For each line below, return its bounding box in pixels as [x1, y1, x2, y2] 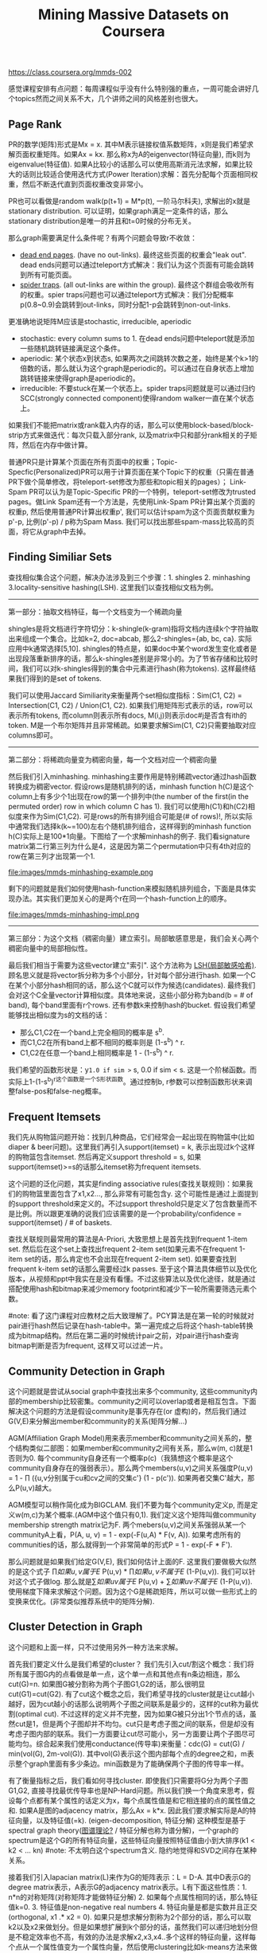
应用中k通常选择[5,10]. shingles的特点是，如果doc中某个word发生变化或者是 [8, 644, 257, 653]
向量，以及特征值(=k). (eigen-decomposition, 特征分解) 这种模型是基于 [14, 1815, 246, 1825]
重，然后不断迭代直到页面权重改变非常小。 [8, 179, 148, 189]
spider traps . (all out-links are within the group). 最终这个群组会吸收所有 [19, 280, 254, 289]
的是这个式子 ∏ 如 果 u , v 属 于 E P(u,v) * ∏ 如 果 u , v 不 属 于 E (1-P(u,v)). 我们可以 [8, 1567, 249, 1576]
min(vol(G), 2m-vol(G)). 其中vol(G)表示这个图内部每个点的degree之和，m [8, 1748, 248, 1758]
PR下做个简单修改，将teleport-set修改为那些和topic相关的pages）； [8, 477, 228, 487]
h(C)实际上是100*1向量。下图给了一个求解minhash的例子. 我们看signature [8, 831, 250, 841]
